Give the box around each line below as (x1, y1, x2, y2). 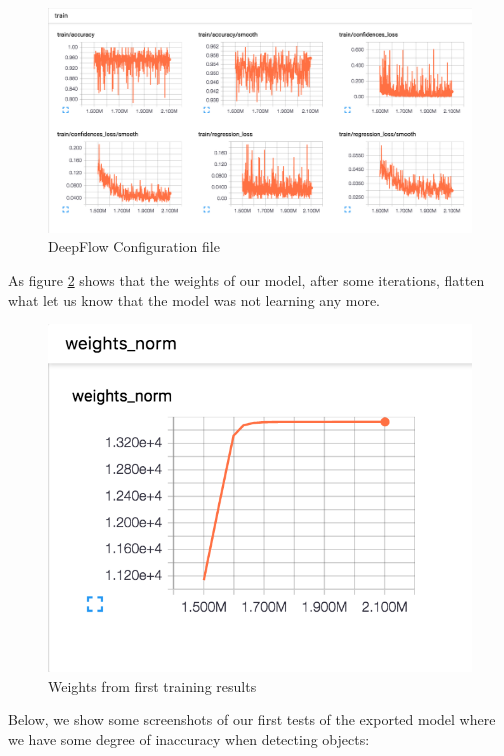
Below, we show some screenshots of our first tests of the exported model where (8, 709, 496, 730)
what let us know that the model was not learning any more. (8, 289, 380, 310)
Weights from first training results (48, 675, 257, 696)
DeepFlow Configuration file (48, 236, 220, 257)
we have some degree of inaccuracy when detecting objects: (8, 728, 370, 749)
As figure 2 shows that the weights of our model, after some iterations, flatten (8, 270, 485, 291)
